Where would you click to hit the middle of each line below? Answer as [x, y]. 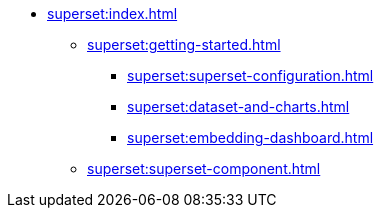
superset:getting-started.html [184, 44]
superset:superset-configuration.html [250, 75]
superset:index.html [112, 13]
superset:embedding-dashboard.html [250, 137]
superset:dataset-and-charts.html [238, 106]
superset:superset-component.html [204, 168]
